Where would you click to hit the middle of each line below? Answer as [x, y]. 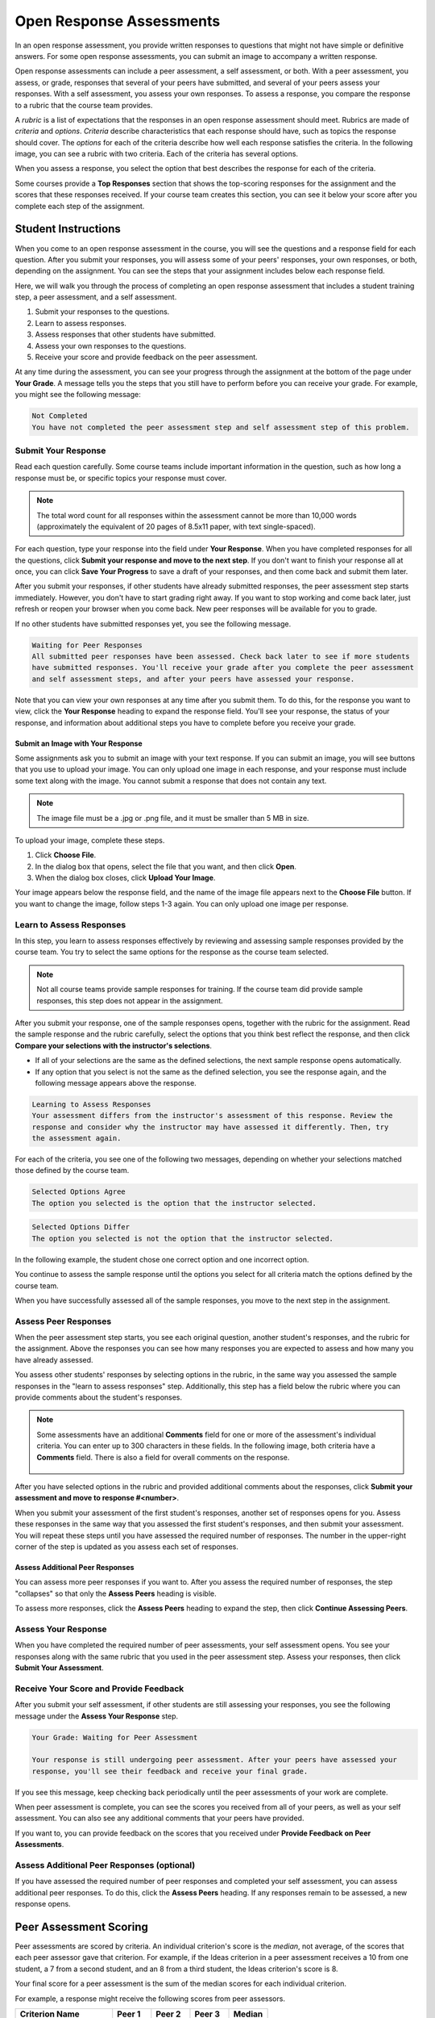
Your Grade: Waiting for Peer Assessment [115, 1737]
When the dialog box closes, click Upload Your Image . [125, 878]
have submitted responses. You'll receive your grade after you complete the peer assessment [223, 668]
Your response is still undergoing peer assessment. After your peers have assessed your [215, 1760]
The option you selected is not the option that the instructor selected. [183, 1238]
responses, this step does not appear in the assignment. [130, 1000]
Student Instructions [68, 229]
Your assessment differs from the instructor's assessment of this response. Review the [213, 1116]
